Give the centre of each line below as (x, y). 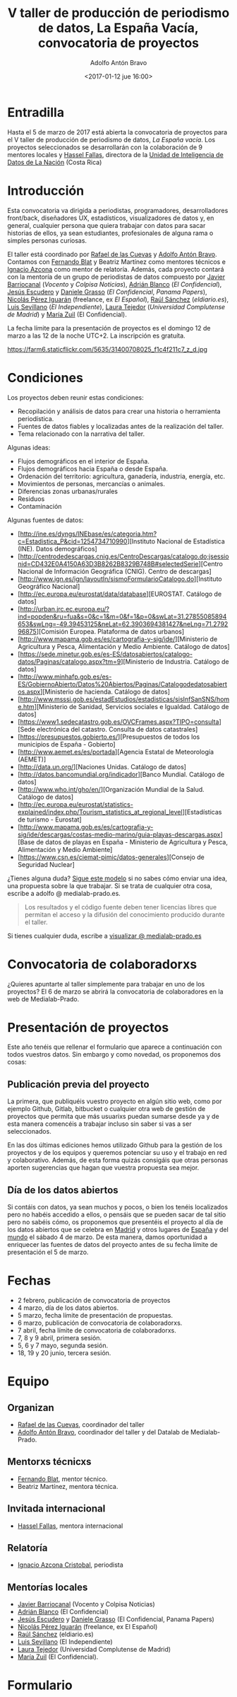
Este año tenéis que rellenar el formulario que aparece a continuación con (115, 1047)
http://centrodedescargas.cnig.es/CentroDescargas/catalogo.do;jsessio (124, 556)
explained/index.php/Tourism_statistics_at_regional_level (100, 812)
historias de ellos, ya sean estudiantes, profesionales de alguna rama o (110, 233)
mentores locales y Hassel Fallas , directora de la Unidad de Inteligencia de (115, 154)
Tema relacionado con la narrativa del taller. (81, 434)
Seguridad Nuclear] (46, 864)
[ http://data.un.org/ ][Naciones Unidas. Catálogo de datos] (102, 766)
